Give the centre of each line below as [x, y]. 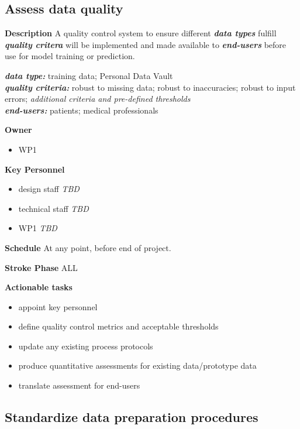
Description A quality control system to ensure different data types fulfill [141, 33]
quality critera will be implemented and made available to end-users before [146, 44]
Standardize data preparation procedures [132, 417]
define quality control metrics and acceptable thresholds [118, 326]
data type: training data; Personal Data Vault [89, 75]
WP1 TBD [38, 228]
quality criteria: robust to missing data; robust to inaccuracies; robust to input [150, 87]
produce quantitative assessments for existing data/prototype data [137, 365]
